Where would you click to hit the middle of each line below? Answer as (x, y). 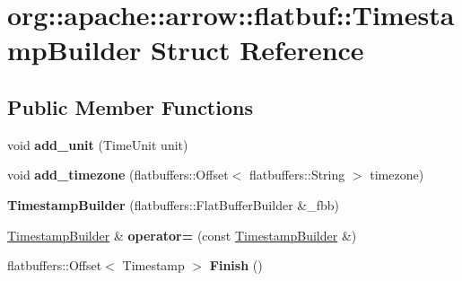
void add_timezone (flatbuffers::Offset (118, 175)
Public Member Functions (130, 106)
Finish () (236, 265)
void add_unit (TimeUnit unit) (98, 144)
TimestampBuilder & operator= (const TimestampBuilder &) (182, 235)
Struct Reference (257, 50)
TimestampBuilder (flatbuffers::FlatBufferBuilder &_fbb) (173, 204)
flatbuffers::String (297, 175)
